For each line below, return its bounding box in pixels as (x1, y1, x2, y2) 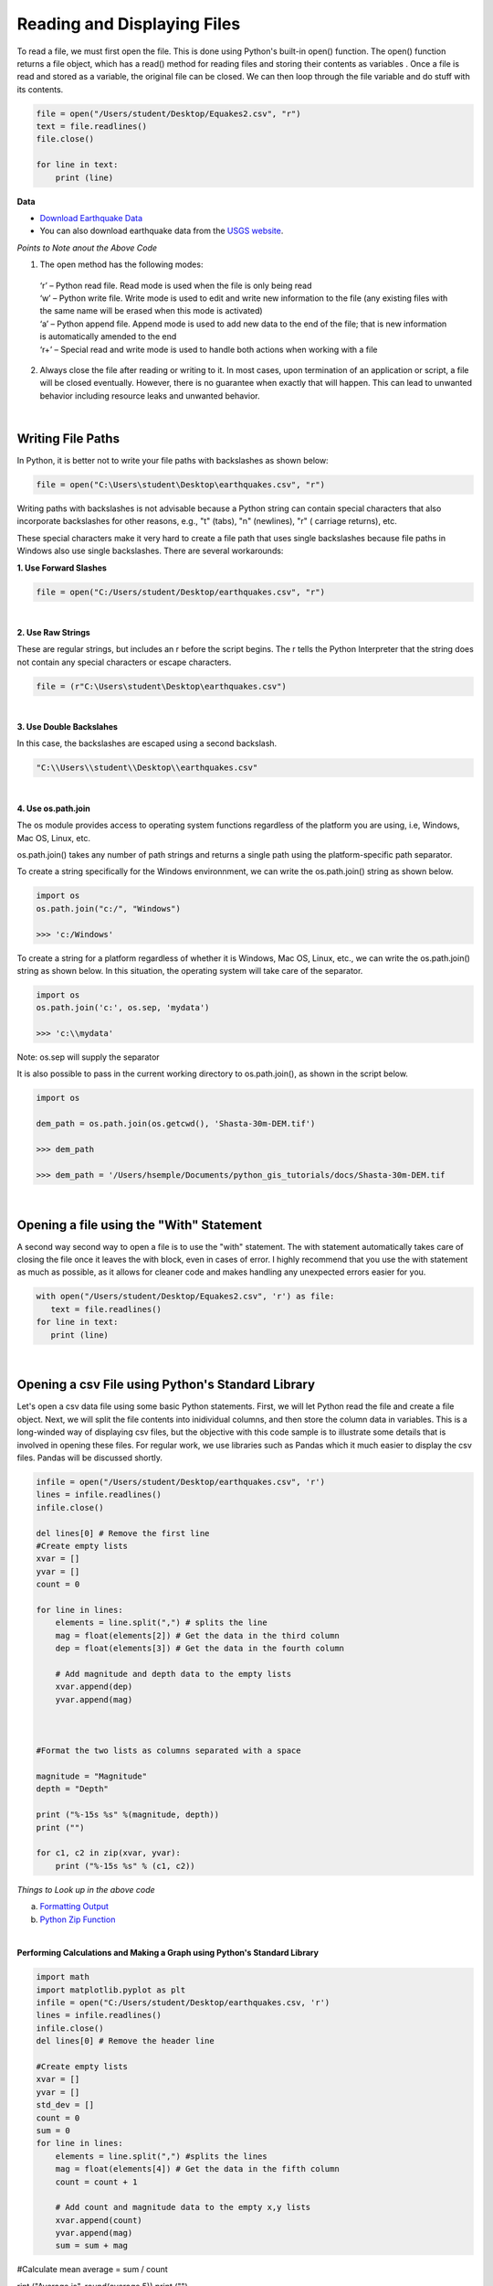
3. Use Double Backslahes (16, 721, 119, 732)
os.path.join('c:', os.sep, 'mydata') (36, 1002, 210, 1013)
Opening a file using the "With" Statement (16, 1217, 262, 1233)
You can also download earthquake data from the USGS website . (39, 225, 284, 237)
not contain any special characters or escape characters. (16, 657, 232, 668)
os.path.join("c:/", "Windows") (36, 903, 182, 913)
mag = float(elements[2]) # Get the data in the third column (55, 1630, 340, 1640)
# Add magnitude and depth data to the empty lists (55, 1669, 292, 1679)
